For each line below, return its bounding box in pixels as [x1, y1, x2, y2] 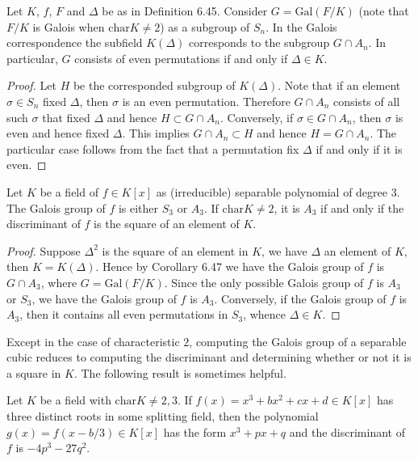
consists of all [332, 92, 400, 109]
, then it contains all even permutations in [19, 306, 228, 323]
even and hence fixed [6, 125, 110, 142]
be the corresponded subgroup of [73, 77, 236, 94]
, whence [243, 306, 286, 323]
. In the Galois [265, 18, 337, 35]
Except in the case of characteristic [6, 332, 180, 349]
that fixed [42, 108, 90, 125]
